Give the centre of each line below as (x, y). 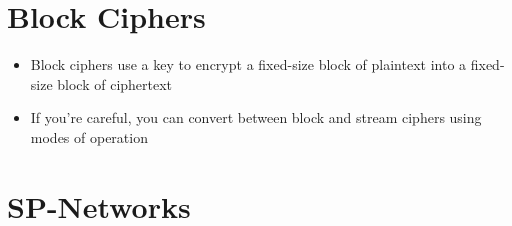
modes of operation (89, 136)
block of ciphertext (115, 83)
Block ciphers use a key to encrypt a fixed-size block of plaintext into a (248, 64)
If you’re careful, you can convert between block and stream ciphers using (256, 117)
